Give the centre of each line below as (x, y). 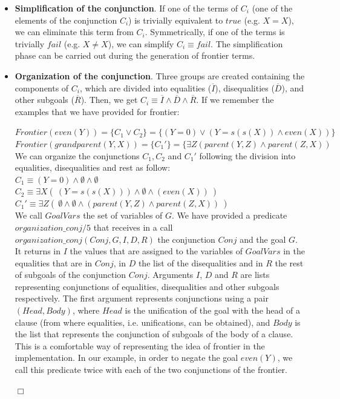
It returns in (38, 251)
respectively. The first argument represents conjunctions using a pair (142, 298)
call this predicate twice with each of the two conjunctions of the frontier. (151, 370)
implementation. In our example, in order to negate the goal (126, 358)
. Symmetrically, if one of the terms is (215, 32)
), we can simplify (141, 43)
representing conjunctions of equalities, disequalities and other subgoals (147, 286)
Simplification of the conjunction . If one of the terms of (126, 8)
